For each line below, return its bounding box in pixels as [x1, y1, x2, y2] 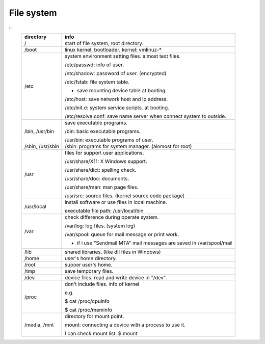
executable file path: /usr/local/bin [64, 207, 144, 214]
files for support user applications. [64, 149, 144, 156]
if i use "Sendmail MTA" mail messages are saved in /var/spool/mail [77, 239, 233, 246]
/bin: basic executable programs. [64, 128, 141, 134]
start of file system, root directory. [64, 40, 144, 47]
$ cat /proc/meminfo [64, 306, 112, 313]
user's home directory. [64, 255, 117, 262]
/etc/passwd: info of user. [64, 61, 124, 68]
